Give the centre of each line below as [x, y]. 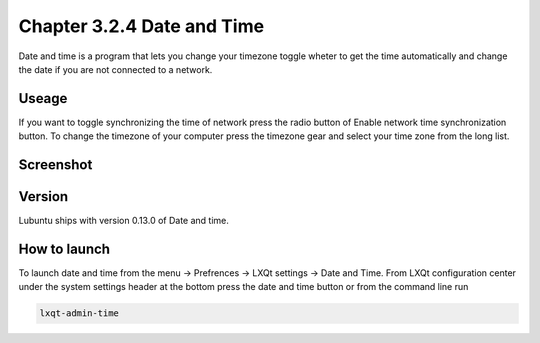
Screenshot [55, 165]
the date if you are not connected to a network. [115, 69]
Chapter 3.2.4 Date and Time [141, 26]
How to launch [64, 248]
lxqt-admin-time [79, 313]
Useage [43, 98]
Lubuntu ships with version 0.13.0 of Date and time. [123, 221]
